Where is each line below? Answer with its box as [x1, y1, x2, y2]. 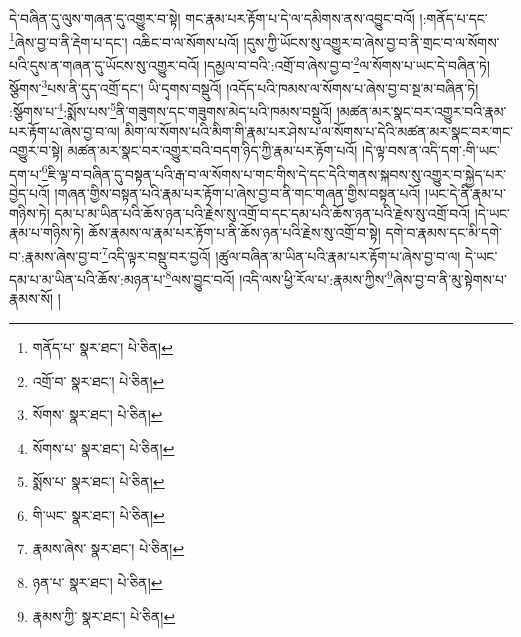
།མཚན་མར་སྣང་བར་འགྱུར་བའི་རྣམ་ [336, 101, 507, 121]
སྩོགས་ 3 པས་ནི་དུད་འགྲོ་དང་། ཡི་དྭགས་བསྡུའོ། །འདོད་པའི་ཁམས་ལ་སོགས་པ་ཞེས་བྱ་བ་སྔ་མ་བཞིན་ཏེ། [9, 75, 479, 98]
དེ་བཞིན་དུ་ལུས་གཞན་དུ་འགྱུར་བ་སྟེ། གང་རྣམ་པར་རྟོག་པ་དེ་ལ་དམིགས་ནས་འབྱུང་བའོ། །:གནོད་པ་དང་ [9, 8, 488, 28]
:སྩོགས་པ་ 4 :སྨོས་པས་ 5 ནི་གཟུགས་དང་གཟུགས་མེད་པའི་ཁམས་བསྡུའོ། [9, 98, 333, 121]
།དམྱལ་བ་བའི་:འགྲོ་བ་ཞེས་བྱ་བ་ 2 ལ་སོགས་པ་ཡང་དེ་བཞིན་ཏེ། [203, 51, 491, 75]
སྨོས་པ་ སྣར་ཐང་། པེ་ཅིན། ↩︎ [32, 471, 165, 492]
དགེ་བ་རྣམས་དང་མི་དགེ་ [385, 222, 502, 243]
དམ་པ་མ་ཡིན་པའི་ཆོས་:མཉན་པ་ [9, 268, 166, 289]
